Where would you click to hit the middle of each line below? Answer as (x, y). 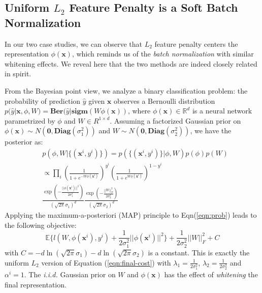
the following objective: (41, 225)
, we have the (211, 130)
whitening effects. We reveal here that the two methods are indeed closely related (131, 63)
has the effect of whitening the (211, 274)
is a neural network (222, 111)
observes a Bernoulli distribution (164, 100)
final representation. (36, 285)
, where (139, 111)
